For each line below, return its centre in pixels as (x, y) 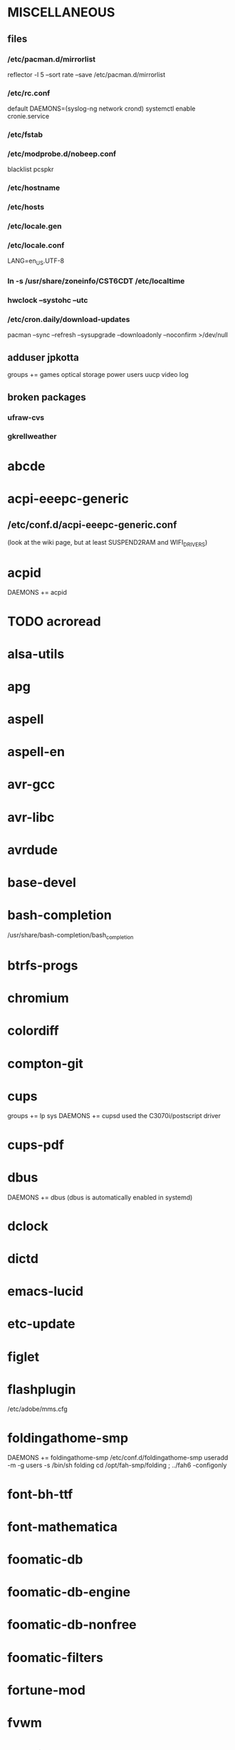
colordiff (33, 1031)
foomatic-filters (55, 1658)
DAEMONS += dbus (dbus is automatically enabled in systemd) (100, 1197)
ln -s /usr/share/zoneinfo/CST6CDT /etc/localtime (96, 281)
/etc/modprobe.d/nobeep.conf (62, 154)
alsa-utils (36, 654)
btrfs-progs (43, 965)
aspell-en (36, 752)
